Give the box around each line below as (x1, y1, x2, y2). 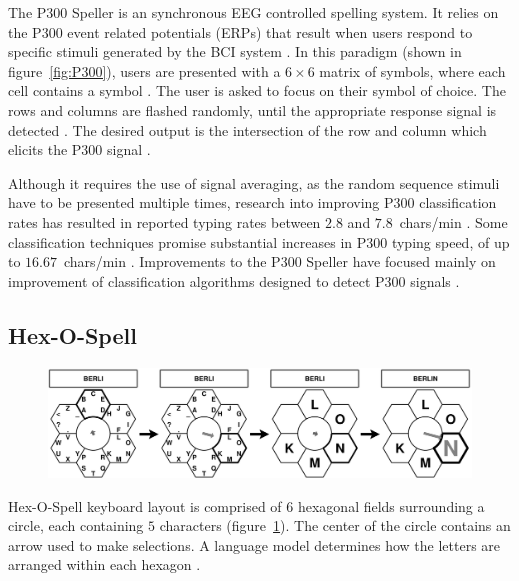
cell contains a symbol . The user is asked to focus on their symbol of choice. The (8, 80, 506, 101)
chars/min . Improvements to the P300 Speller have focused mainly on (64, 251, 496, 272)
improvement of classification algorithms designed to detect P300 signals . (8, 270, 460, 291)
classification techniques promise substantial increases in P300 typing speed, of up (8, 231, 510, 252)
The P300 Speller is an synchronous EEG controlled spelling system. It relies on (8, 2, 499, 22)
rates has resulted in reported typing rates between (8, 211, 321, 232)
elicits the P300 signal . (8, 139, 151, 160)
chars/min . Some (399, 211, 508, 232)
